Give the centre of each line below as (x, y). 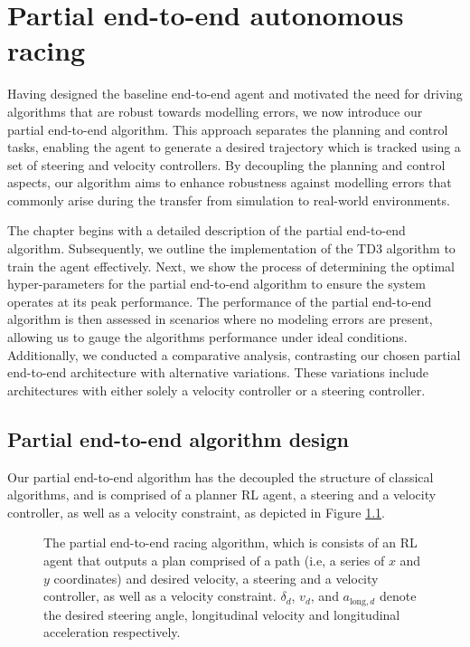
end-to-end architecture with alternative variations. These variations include (218, 372)
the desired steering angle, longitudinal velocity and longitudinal (222, 614)
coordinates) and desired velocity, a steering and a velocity (216, 578)
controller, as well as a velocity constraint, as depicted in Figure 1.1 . (196, 512)
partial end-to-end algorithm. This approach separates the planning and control (228, 129)
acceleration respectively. (112, 632)
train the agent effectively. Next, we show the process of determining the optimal (231, 266)
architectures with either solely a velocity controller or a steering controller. (216, 390)
